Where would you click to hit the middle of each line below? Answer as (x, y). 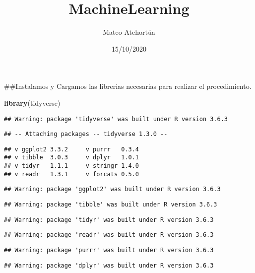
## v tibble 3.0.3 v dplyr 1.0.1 (72, 158)
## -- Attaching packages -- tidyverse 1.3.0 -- (86, 134)
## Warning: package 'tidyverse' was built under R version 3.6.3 (116, 119)
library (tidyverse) (32, 102)
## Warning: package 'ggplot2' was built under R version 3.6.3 (112, 189)
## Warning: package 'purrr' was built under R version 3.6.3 (109, 250)
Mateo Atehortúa (129, 32)
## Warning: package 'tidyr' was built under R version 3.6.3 (109, 220)
